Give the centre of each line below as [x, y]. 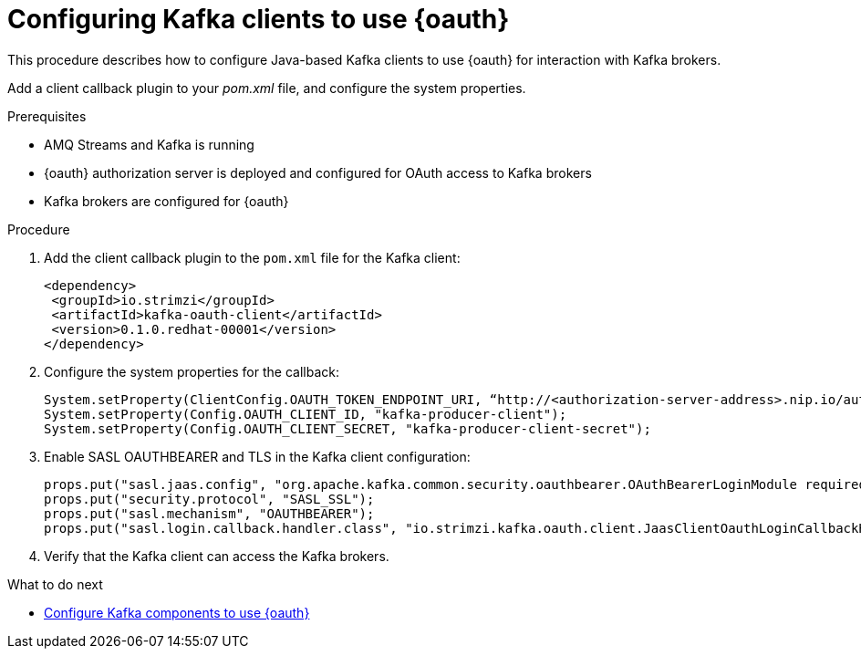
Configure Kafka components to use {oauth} [177, 612]
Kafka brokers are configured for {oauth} [166, 201]
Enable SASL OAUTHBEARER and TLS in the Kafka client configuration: [257, 456]
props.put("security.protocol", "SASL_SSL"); [209, 499]
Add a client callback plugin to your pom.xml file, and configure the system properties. [267, 88]
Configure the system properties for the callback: [192, 371]
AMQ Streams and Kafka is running [149, 144]
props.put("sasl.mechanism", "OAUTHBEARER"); [209, 513]
